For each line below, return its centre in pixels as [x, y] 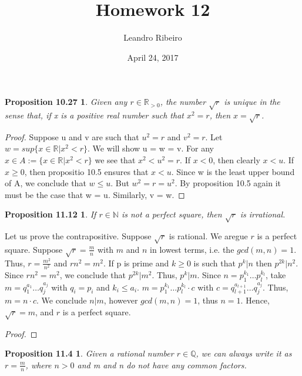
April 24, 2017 [153, 57]
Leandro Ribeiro [153, 37]
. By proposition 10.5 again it [228, 183]
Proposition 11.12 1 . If [51, 214]
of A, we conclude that [46, 183]
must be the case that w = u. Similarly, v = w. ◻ [95, 194]
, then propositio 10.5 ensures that [86, 171]
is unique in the [252, 102]
